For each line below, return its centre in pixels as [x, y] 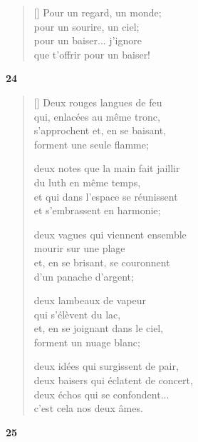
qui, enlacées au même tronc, [97, 116]
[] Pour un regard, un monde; [98, 12]
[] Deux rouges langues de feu [98, 102]
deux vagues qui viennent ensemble [110, 234]
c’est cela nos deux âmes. [88, 408]
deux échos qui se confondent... [101, 394]
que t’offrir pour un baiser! [92, 54]
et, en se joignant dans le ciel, [99, 328]
